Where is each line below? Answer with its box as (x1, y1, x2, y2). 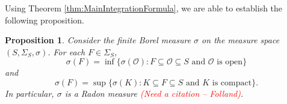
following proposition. (5, 13, 84, 26)
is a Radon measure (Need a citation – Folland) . (64, 87, 244, 99)
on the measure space (202, 34, 280, 46)
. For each (48, 45, 85, 58)
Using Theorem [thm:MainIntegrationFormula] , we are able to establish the (5, 2, 283, 14)
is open (217, 58, 243, 67)
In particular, (5, 87, 54, 99)
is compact (212, 78, 252, 87)
